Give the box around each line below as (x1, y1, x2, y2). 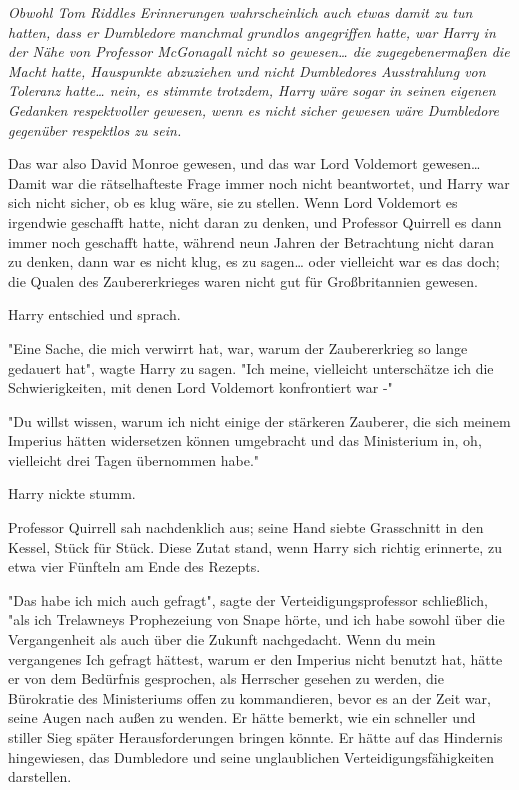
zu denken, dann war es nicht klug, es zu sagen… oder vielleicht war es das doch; (8, 251, 500, 272)
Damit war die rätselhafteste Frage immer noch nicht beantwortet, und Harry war (8, 172, 510, 193)
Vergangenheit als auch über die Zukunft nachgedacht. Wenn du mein (8, 629, 436, 650)
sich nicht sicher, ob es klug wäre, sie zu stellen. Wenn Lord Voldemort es (8, 192, 458, 213)
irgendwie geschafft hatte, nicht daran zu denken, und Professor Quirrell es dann (8, 211, 502, 232)
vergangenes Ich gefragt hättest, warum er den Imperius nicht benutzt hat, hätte (8, 648, 503, 669)
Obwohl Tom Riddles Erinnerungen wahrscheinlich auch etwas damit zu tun (8, 2, 473, 22)
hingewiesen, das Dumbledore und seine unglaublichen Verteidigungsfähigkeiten (8, 746, 494, 767)
